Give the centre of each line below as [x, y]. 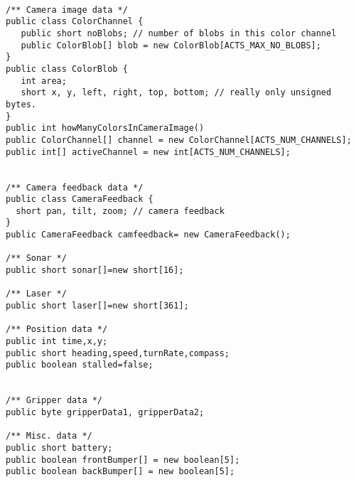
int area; [44, 81]
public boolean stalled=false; [80, 365]
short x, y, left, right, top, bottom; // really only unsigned [176, 93]
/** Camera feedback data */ [75, 187]
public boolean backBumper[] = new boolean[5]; [120, 472]
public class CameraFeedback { [80, 199]
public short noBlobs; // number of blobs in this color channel [179, 33]
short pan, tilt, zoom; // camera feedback [120, 211]
